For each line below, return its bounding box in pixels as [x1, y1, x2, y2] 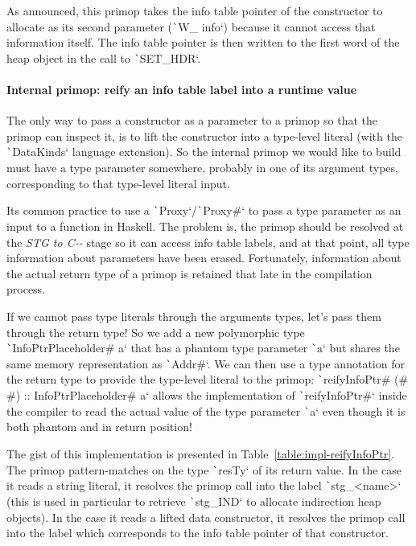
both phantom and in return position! [6, 418, 192, 435]
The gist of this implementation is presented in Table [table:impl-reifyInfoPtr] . [6, 445, 395, 462]
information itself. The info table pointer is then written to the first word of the [6, 34, 400, 51]
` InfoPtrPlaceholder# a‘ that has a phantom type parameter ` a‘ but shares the [6, 339, 400, 356]
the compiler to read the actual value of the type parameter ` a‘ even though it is [6, 402, 406, 419]
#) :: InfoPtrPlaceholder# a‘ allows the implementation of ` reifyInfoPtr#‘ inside [6, 387, 407, 404]
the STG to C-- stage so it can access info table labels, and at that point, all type [6, 233, 410, 250]
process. [6, 281, 46, 298]
